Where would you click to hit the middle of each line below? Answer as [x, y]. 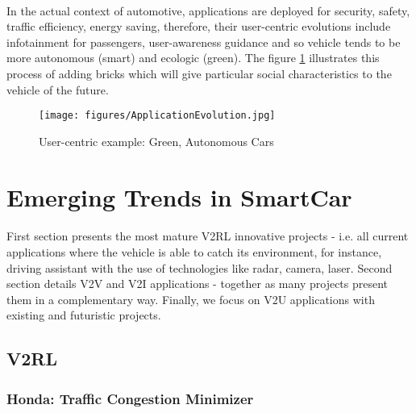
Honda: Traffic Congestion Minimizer [130, 398]
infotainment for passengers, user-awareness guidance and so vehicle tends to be [204, 42]
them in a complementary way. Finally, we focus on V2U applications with [191, 299]
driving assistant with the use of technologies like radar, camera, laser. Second [200, 267]
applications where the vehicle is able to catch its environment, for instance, [194, 251]
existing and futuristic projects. [84, 315]
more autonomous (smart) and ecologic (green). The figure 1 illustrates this [193, 58]
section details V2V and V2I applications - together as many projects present [198, 284]
